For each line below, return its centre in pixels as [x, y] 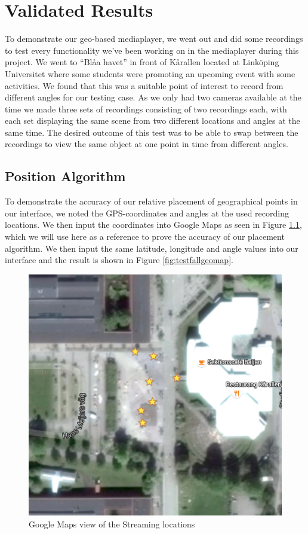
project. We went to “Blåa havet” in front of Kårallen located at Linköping [142, 62]
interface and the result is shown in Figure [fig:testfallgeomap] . [119, 260]
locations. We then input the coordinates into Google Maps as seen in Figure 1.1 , [153, 225]
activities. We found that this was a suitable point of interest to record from [144, 85]
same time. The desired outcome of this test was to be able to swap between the [152, 132]
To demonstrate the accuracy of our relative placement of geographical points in [151, 201]
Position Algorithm [65, 176]
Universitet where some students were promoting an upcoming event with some [150, 73]
